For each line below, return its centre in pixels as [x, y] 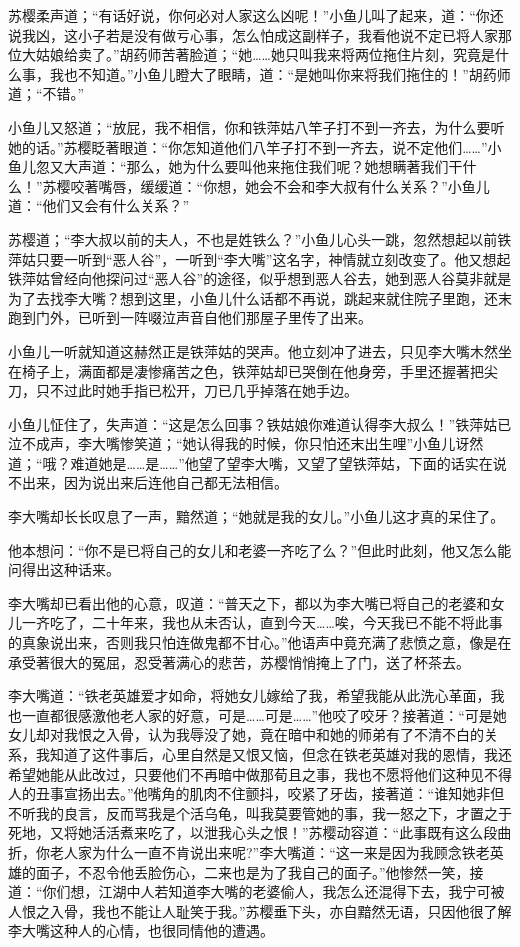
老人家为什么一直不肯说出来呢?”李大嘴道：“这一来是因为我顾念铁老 [269, 851]
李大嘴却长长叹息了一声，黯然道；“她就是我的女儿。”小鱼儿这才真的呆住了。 [256, 516]
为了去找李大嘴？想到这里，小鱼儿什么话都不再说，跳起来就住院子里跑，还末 [260, 297]
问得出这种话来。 [64, 569]
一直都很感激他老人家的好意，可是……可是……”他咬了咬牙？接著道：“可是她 [264, 714]
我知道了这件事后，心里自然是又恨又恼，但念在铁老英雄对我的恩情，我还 [273, 754]
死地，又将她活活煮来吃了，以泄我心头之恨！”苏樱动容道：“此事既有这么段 [253, 832]
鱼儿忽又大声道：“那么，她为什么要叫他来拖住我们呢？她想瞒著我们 [228, 166]
